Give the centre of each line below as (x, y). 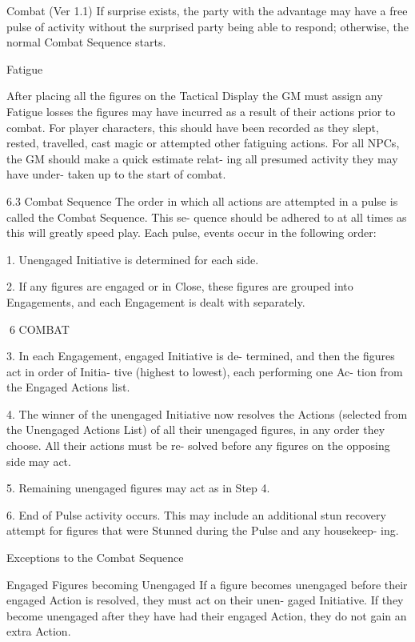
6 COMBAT (39, 329)
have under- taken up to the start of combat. (116, 174)
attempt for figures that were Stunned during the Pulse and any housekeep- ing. (203, 530)
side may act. (39, 461)
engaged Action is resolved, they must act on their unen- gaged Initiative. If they (205, 600)
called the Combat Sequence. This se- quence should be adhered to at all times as (207, 217)
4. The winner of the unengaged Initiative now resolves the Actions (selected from (207, 413)
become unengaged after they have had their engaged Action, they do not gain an (207, 615)
